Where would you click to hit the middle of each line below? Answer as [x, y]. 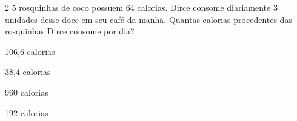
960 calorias [27, 92]
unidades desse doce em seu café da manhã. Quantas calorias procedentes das [148, 19]
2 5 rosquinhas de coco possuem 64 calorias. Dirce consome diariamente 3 [141, 7]
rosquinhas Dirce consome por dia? [70, 31]
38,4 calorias [28, 72]
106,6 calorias [30, 51]
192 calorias [27, 112]
